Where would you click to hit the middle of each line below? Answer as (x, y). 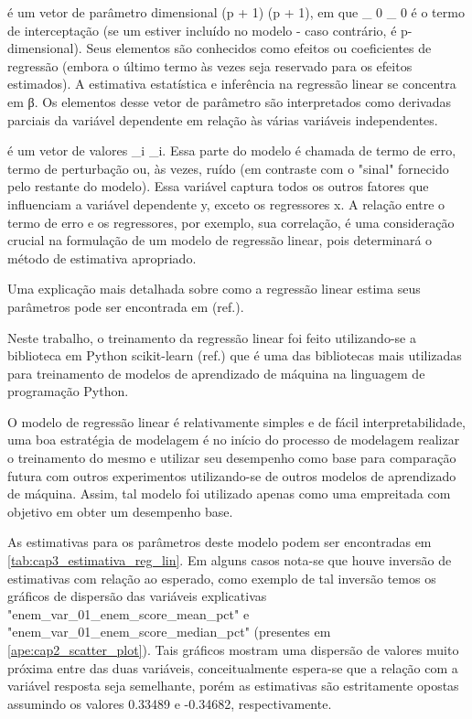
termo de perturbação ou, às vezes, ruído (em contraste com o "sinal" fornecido (228, 168)
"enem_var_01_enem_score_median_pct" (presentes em (169, 632)
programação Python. (68, 391)
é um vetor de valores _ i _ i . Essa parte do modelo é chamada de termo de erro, (232, 150)
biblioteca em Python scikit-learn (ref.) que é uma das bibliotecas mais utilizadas (235, 355)
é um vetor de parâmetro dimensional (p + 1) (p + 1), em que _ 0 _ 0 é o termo (236, 12)
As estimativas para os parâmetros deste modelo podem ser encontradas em (220, 542)
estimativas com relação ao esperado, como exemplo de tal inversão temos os (222, 578)
